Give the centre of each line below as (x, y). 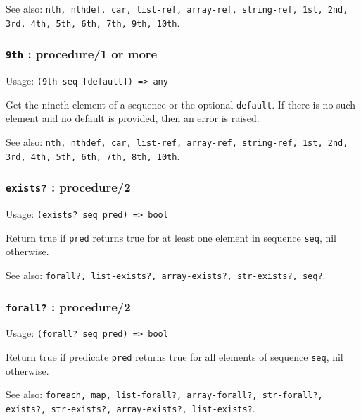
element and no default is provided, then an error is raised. (133, 118)
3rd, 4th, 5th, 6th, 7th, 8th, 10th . (93, 155)
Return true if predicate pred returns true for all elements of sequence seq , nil (175, 357)
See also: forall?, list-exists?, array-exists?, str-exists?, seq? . (166, 275)
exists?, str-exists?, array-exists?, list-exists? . (131, 408)
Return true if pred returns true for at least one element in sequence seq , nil (171, 237)
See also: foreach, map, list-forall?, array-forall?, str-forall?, (164, 394)
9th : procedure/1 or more (82, 54)
